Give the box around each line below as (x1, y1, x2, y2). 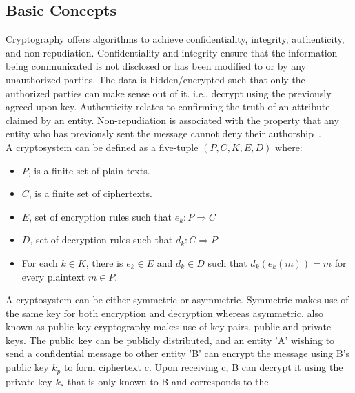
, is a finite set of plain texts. (28, 163, 150, 177)
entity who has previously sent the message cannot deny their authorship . (6, 126, 321, 141)
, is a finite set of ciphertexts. (28, 186, 152, 201)
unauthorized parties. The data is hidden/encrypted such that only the (6, 72, 305, 86)
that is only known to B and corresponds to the (67, 374, 269, 388)
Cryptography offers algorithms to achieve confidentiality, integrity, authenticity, (6, 32, 345, 46)
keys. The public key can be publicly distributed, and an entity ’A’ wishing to (6, 332, 335, 347)
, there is (85, 255, 123, 270)
